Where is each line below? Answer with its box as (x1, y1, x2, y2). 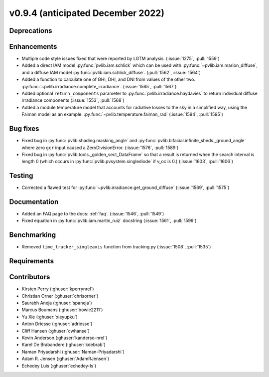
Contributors (9, 273, 50, 281)
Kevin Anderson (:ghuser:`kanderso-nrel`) (21, 335, 108, 341)
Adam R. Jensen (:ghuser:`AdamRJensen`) (21, 356, 110, 362)
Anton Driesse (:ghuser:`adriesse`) (21, 321, 93, 327)
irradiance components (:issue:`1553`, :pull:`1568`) (21, 97, 125, 103)
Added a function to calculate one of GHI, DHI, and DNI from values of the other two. (21, 76, 196, 82)
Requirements (9, 257, 54, 265)
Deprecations (9, 26, 52, 35)
